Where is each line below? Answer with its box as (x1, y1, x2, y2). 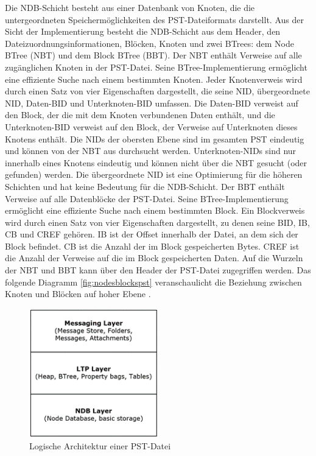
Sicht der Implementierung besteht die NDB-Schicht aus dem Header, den (5, 25, 281, 38)
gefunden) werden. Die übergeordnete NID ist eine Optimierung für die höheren (5, 168, 303, 181)
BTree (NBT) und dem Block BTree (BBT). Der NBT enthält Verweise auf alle (5, 49, 302, 61)
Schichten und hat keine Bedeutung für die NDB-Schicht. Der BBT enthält (5, 180, 285, 192)
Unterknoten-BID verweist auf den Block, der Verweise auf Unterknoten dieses (5, 120, 298, 133)
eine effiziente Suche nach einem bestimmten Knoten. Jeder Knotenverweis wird (5, 72, 303, 85)
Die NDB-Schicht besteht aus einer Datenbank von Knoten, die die (5, 1, 255, 13)
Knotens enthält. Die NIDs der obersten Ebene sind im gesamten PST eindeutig (5, 132, 304, 145)
